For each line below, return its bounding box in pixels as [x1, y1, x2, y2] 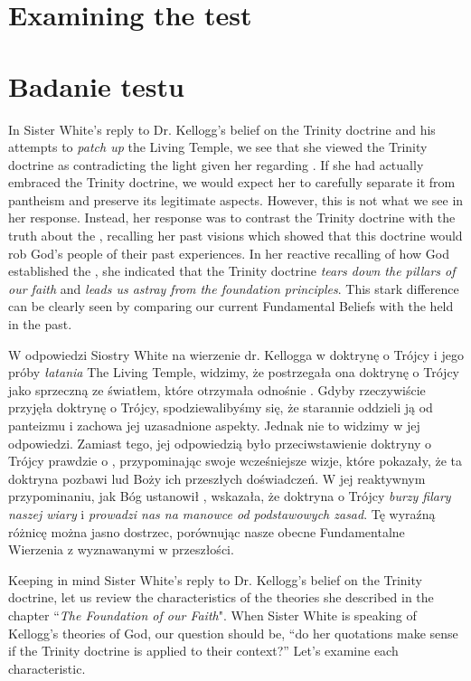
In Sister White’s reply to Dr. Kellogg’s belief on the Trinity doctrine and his [8, 119, 436, 138]
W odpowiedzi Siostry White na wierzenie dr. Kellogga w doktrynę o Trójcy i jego [8, 345, 464, 364]
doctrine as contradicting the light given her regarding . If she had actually [8, 155, 424, 174]
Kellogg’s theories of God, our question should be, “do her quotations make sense [8, 623, 458, 642]
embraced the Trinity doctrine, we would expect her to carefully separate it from [8, 173, 456, 192]
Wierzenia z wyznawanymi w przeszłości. [8, 540, 234, 559]
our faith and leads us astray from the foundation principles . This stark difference [8, 279, 459, 298]
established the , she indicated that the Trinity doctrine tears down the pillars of [8, 261, 456, 280]
